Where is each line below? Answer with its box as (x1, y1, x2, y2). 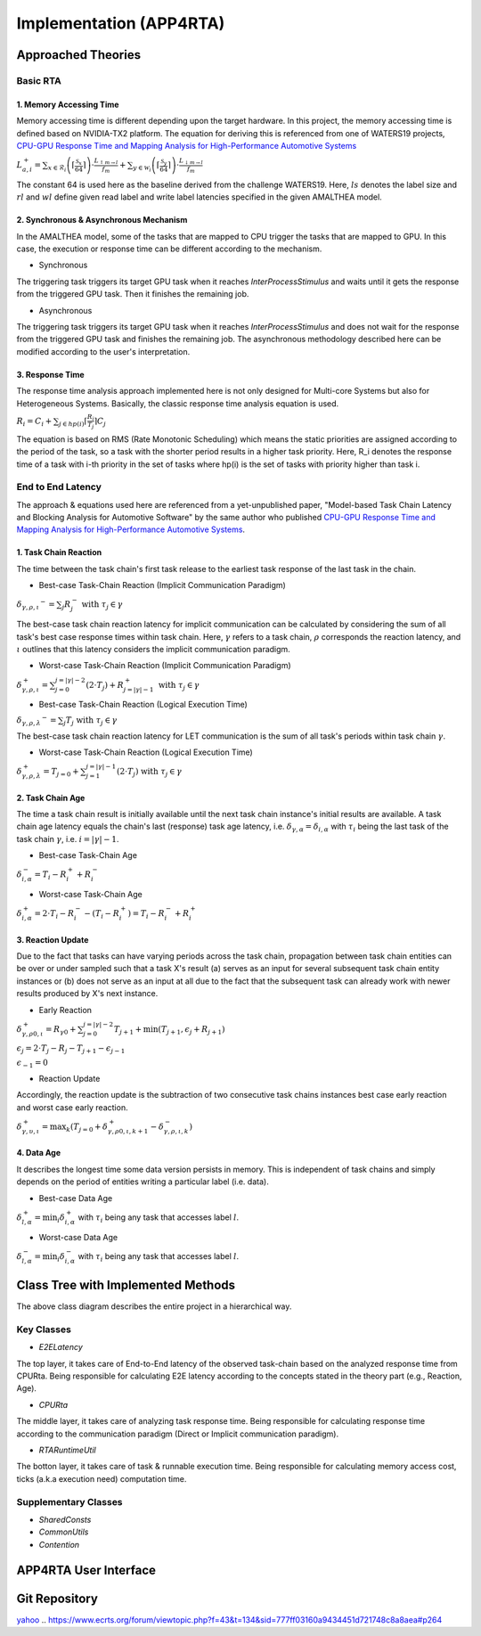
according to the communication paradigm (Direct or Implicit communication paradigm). (16, 1428, 338, 1439)
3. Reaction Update (16, 934, 89, 945)
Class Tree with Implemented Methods (16, 1278, 236, 1293)
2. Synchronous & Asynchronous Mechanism (16, 215, 188, 225)
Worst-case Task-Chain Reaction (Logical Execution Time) (38, 747, 253, 757)
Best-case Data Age (38, 1192, 113, 1203)
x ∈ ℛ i (47, 163, 67, 174)
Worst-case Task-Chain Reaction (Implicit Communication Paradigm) (38, 660, 291, 671)
